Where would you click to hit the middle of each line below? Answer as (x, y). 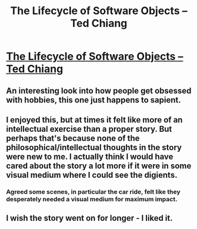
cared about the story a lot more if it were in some (99, 166)
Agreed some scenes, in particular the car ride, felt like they (93, 191)
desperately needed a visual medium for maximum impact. (92, 199)
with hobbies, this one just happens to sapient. (94, 100)
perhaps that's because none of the (73, 138)
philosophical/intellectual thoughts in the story (94, 147)
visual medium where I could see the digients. (92, 175)
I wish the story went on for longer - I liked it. (90, 218)
